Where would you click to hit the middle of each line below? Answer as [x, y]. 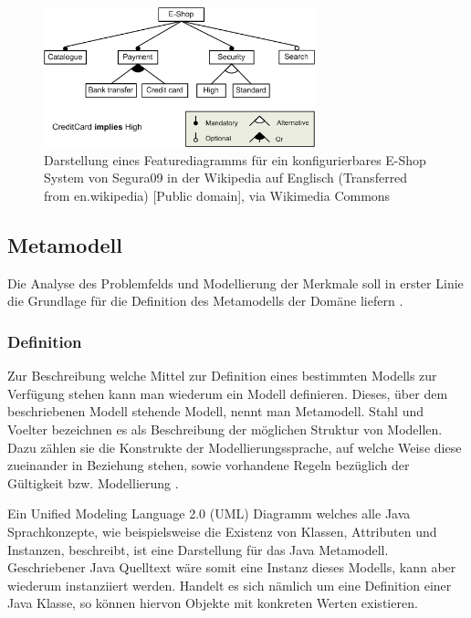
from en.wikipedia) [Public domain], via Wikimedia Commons [217, 195]
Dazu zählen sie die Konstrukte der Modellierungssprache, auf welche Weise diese [235, 447]
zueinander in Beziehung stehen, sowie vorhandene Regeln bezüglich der [209, 465]
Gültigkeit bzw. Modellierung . [93, 482]
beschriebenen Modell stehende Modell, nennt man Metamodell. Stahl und [216, 411]
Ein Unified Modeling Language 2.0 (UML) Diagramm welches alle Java [209, 513]
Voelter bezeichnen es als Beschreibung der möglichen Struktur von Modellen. [225, 429]
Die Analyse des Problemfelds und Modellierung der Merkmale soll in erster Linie [235, 283]
